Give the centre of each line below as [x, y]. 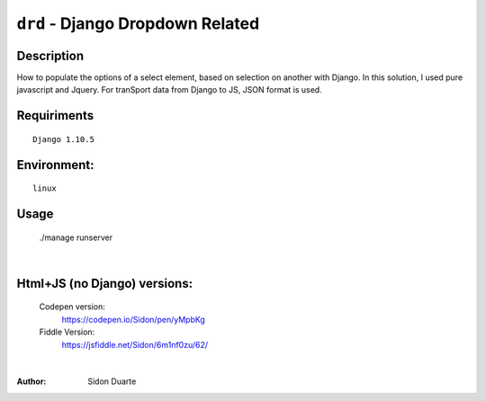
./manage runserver [76, 237]
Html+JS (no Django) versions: [105, 283]
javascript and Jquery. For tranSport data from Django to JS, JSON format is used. [170, 90]
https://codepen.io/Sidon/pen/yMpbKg [134, 319]
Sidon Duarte [112, 381]
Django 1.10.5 [63, 139]
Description [50, 55]
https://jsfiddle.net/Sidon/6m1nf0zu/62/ [135, 344]
